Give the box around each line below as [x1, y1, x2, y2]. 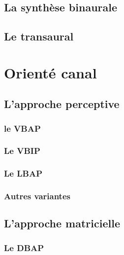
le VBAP [4, 122, 41, 134]
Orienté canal [4, 62, 97, 82]
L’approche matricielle [4, 216, 120, 231]
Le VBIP [4, 145, 40, 157]
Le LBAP [4, 167, 42, 180]
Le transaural [4, 29, 74, 44]
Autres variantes [4, 190, 70, 202]
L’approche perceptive [4, 96, 120, 111]
